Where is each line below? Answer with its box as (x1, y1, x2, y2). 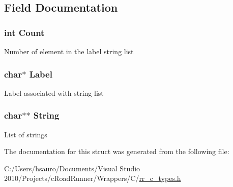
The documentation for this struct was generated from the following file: (4, 146, 229, 157)
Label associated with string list (4, 87, 104, 98)
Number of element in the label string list (4, 46, 134, 56)
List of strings (4, 129, 47, 139)
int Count (4, 26, 45, 39)
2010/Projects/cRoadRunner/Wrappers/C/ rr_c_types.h (4, 173, 181, 183)
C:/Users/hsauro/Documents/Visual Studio (4, 163, 140, 173)
